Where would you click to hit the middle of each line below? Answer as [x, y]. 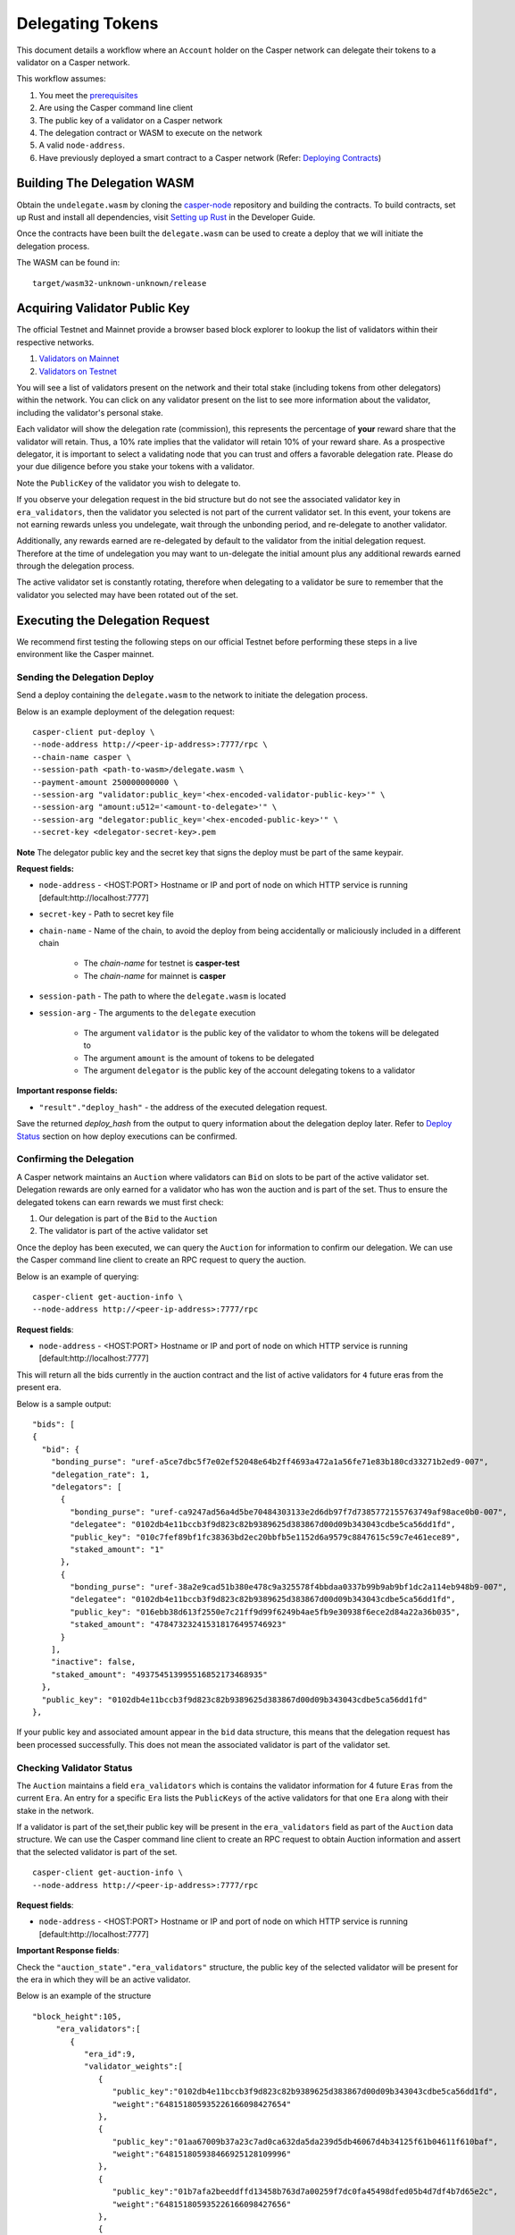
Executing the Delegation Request [113, 620]
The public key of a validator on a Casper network [131, 120]
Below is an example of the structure [84, 1996]
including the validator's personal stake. [90, 412]
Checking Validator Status [75, 1767]
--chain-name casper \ [82, 757]
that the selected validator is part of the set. [97, 1851]
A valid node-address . [82, 145]
